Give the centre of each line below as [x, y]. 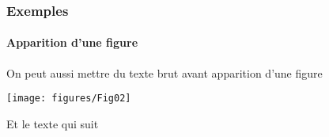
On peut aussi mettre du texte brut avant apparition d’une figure [164, 72]
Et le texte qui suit [53, 123]
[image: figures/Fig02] [69, 99]
